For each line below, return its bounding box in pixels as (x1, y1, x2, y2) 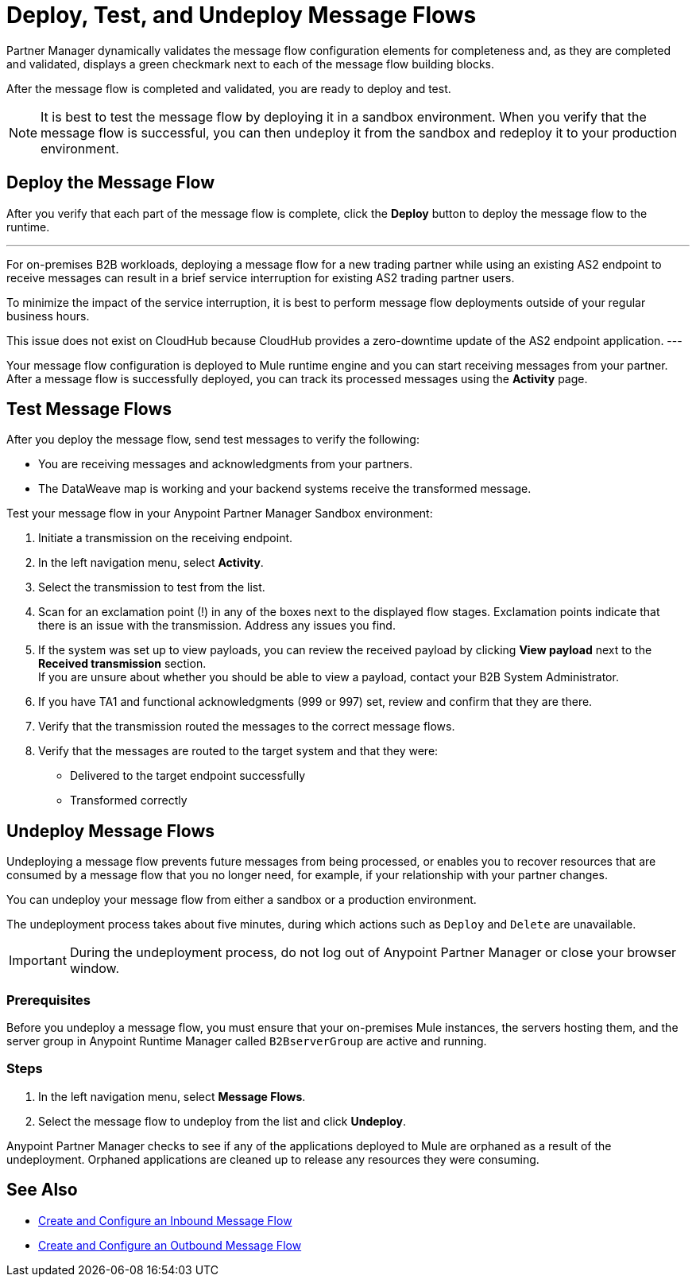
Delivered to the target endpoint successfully (70, 769, 305, 783)
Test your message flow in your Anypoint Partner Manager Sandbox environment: (6, 506, 433, 521)
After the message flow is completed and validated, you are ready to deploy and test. (6, 81, 451, 95)
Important (9, 952, 67, 969)
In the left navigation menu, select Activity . (38, 556, 264, 570)
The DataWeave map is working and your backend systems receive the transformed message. (38, 482, 532, 496)
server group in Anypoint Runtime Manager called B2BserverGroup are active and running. (6, 1034, 487, 1048)
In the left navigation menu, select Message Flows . (38, 1089, 306, 1103)
